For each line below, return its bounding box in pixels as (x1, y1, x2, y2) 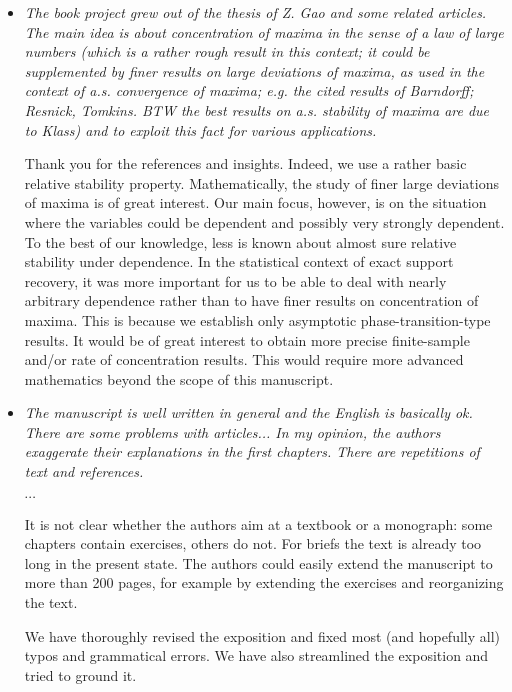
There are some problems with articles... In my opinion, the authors (24, 421, 441, 442)
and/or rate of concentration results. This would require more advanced (24, 349, 464, 370)
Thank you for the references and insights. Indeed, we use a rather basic (24, 153, 467, 174)
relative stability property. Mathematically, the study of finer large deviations (24, 172, 499, 193)
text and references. (24, 461, 144, 482)
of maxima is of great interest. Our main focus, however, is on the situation (24, 192, 487, 213)
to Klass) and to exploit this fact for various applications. (24, 119, 377, 140)
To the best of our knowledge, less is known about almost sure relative (24, 231, 457, 252)
